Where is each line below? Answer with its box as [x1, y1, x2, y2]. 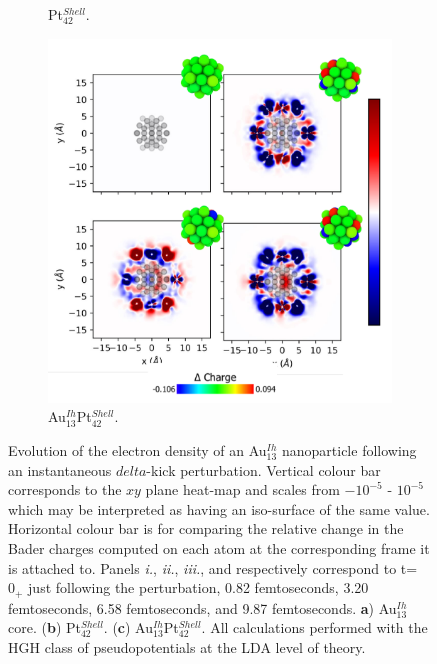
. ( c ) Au [103, 617, 153, 638]
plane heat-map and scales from [145, 479, 340, 500]
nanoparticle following [281, 440, 417, 461]
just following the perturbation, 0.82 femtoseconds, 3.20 [28, 577, 369, 598]
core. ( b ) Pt [8, 617, 81, 638]
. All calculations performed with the [201, 617, 428, 638]
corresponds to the [8, 479, 122, 500]
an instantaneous [8, 459, 112, 480]
